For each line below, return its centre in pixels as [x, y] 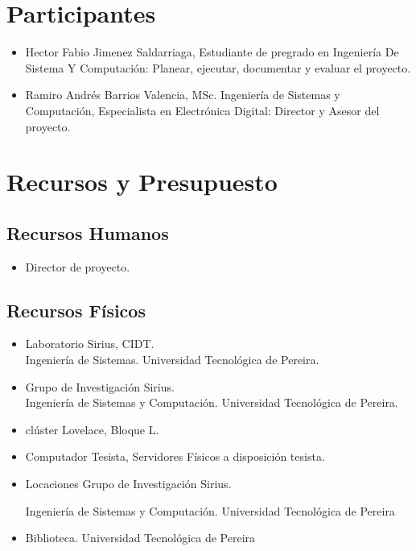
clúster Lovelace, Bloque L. [92, 429]
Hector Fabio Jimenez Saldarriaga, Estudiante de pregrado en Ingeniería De [212, 52]
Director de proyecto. [78, 266]
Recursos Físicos [76, 310]
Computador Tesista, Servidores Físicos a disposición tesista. [175, 456]
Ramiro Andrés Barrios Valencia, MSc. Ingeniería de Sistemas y [183, 95]
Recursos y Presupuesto [142, 182]
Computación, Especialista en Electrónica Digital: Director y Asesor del [202, 110]
